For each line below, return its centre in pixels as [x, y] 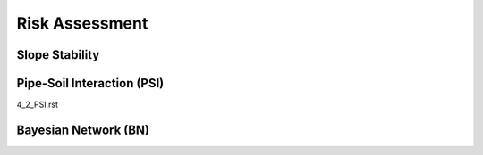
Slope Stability [58, 55]
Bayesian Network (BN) [83, 130]
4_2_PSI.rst [37, 105]
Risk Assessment [82, 23]
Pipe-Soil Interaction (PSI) [90, 83]
